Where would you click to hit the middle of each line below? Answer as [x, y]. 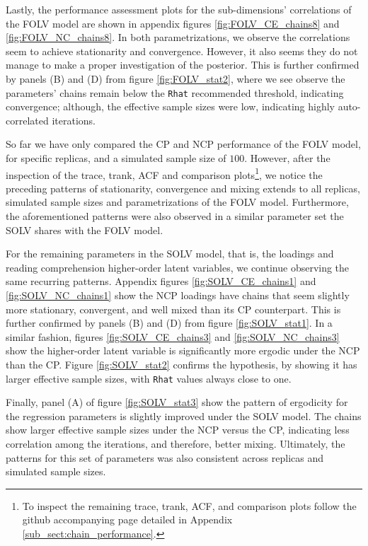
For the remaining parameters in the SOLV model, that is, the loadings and [170, 254]
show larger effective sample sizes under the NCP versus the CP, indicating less [178, 430]
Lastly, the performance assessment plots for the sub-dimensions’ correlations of [179, 9]
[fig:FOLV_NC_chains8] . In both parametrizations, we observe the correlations [178, 37]
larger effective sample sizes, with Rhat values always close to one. [149, 378]
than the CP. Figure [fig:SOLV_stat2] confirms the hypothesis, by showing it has [182, 364]
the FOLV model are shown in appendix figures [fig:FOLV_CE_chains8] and [173, 23]
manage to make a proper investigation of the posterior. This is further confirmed [183, 65]
